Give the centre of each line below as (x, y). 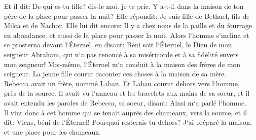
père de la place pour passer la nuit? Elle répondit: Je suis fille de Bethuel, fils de (127, 16)
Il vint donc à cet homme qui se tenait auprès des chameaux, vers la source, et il (126, 112)
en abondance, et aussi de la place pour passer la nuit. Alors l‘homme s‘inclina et (127, 35)
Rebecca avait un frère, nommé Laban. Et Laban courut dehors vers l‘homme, (122, 83)
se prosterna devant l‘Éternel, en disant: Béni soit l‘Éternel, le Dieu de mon (118, 45)
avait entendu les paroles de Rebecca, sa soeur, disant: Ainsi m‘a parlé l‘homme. (125, 102)
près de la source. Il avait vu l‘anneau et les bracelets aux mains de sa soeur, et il (127, 93)
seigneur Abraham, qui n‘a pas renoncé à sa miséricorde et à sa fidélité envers (121, 54)
